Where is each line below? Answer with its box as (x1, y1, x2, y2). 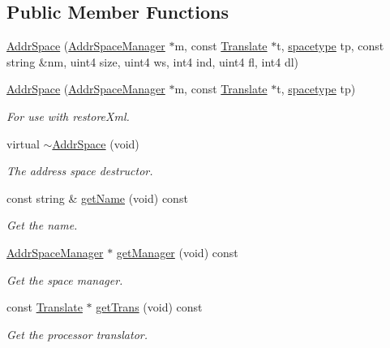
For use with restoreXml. (6, 107, 130, 124)
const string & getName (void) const (6, 189, 188, 206)
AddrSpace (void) (52, 135, 139, 152)
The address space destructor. (6, 162, 153, 179)
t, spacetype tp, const (276, 37, 384, 54)
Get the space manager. (6, 271, 123, 288)
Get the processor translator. (6, 325, 148, 342)
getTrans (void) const (96, 299, 203, 316)
